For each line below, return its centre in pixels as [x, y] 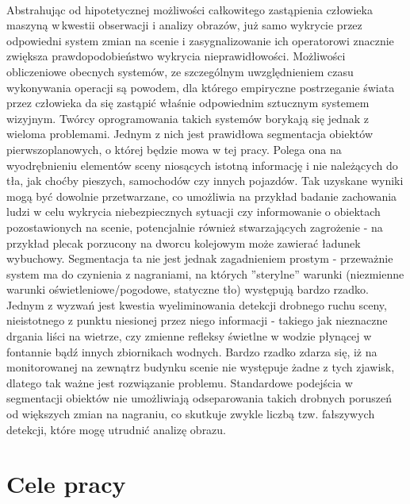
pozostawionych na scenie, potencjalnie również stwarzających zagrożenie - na [195, 227]
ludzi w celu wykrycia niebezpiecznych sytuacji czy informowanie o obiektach [194, 212]
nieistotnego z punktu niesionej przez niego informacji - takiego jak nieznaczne [197, 320]
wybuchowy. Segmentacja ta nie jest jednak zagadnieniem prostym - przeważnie [200, 258]
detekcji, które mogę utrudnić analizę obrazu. [117, 429]
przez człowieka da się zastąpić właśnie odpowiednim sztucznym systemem [188, 103]
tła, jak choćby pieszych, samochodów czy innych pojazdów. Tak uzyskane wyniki [205, 181]
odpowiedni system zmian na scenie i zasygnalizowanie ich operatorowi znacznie [200, 40]
